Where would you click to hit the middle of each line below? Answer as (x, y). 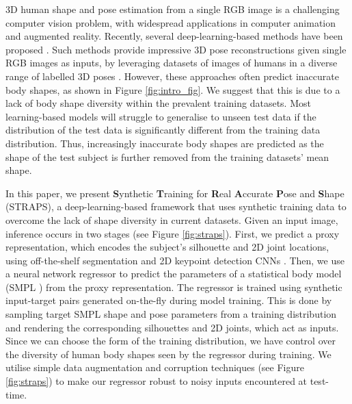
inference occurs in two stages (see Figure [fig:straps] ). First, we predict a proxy (173, 233)
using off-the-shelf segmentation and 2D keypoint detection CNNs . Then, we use (175, 260)
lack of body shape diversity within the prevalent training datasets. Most (158, 103)
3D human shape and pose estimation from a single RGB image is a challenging (173, 9)
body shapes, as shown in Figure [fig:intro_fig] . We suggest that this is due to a (173, 89)
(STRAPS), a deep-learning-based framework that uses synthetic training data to (176, 206)
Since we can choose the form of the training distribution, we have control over (171, 341)
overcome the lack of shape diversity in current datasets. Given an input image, (172, 219)
